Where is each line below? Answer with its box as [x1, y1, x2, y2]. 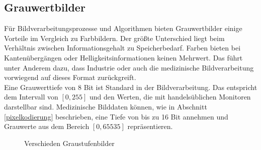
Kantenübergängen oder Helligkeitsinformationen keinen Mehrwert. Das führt [4, 52, 243, 62]
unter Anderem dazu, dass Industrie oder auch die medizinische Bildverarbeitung [4, 62, 254, 72]
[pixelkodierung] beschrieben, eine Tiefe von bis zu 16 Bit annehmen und [4, 111, 228, 121]
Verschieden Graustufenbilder [24, 137, 115, 148]
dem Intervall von [4, 91, 58, 102]
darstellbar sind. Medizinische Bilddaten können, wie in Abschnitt [4, 101, 207, 111]
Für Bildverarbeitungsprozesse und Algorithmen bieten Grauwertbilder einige [4, 23, 242, 33]
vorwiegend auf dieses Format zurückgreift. [4, 72, 136, 82]
